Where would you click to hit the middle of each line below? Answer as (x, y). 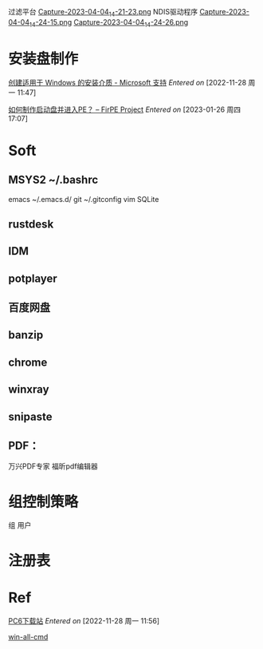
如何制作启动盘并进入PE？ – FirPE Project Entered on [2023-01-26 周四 (125, 109)
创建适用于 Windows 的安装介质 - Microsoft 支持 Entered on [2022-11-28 (128, 82)
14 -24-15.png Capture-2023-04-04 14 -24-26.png (109, 23)
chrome (28, 362)
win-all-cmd (28, 636)
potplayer (33, 278)
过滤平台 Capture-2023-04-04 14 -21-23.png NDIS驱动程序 (103, 13)
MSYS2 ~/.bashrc (53, 180)
